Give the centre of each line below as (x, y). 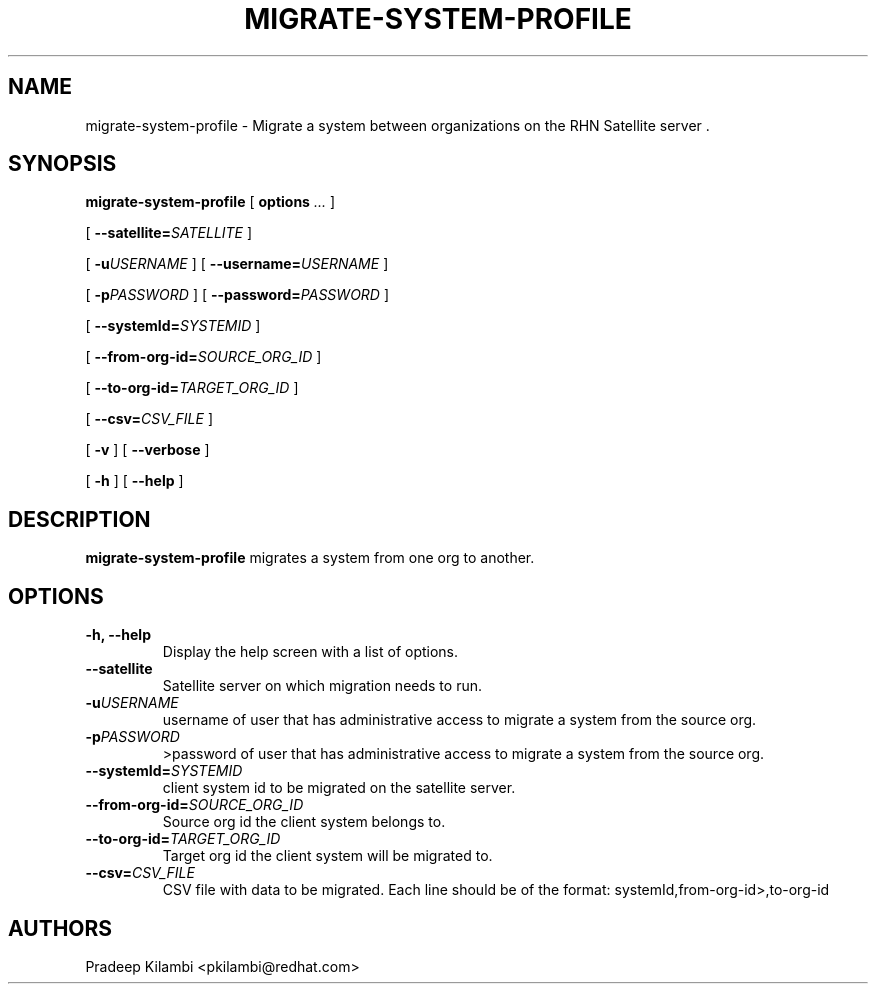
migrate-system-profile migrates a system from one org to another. (310, 558)
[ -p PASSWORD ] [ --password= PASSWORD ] (237, 295)
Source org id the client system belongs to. (304, 822)
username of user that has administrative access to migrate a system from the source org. (459, 720)
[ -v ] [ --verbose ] (147, 450)
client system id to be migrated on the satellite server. (339, 788)
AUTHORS (60, 928)
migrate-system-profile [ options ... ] (210, 202)
